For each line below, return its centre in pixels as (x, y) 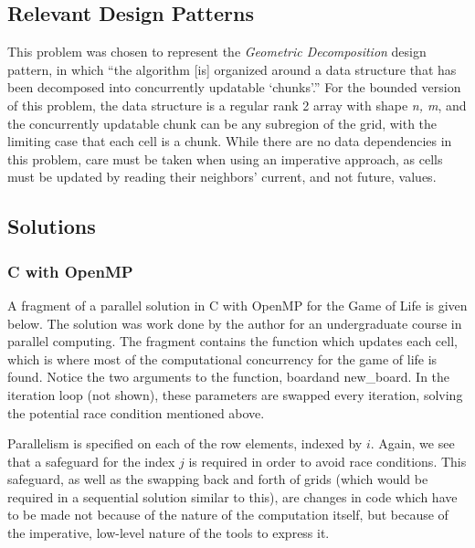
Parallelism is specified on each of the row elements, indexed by (185, 443)
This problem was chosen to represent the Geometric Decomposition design (217, 52)
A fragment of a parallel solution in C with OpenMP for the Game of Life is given (237, 305)
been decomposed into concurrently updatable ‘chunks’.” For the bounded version (234, 87)
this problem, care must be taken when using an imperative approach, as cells (225, 158)
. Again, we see (412, 443)
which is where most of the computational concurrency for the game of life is (222, 358)
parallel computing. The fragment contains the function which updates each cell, (232, 341)
